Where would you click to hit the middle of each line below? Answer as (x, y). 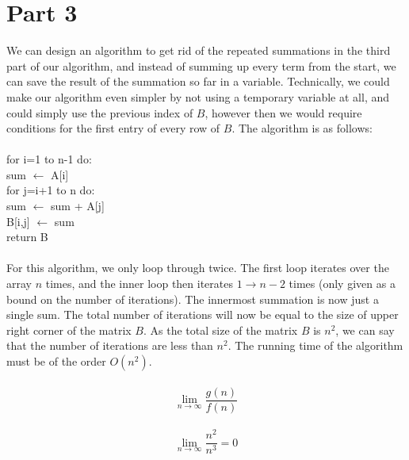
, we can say (365, 330)
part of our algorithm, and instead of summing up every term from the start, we (201, 65)
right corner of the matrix (69, 330)
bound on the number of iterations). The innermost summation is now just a (193, 299)
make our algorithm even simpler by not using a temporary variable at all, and (198, 96)
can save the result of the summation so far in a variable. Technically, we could (198, 81)
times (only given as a (342, 284)
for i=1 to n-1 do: (49, 159)
